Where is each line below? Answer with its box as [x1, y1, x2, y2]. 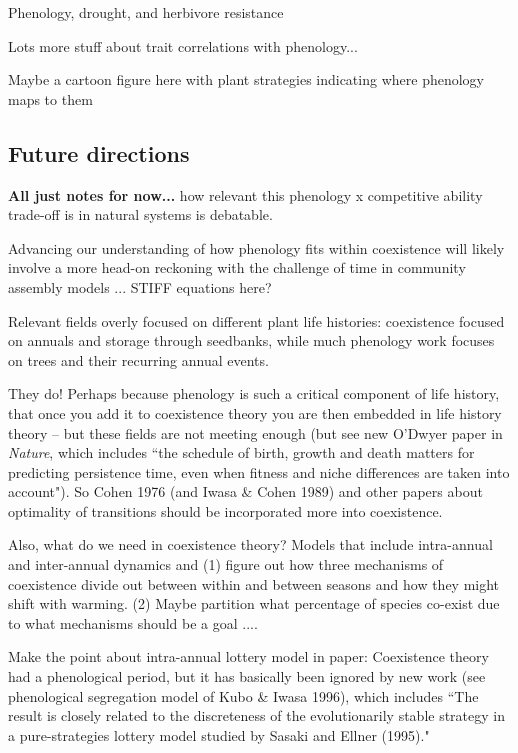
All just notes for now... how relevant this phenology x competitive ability [8, 184, 483, 205]
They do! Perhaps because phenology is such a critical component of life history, [8, 383, 500, 404]
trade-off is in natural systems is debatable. [8, 204, 273, 225]
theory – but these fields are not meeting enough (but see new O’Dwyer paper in [8, 422, 503, 443]
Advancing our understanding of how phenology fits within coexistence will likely [8, 237, 505, 258]
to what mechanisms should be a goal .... [8, 612, 258, 633]
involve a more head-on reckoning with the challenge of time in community [8, 257, 466, 278]
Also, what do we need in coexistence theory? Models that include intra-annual [8, 534, 493, 555]
